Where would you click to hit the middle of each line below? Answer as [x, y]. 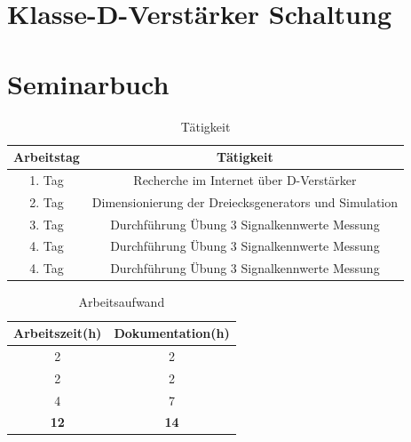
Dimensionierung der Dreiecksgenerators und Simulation [245, 201]
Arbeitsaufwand [122, 302]
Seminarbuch [88, 83]
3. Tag [47, 224]
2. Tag [47, 201]
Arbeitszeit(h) [58, 333]
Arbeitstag [47, 157]
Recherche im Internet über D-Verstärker [245, 179]
